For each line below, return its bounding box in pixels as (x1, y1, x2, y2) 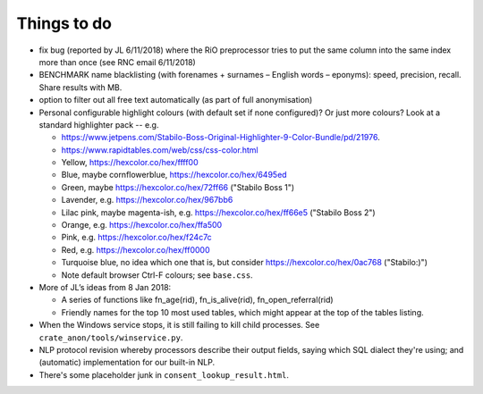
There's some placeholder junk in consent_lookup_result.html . (38, 369, 290, 380)
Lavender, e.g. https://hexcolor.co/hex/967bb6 (61, 195, 233, 205)
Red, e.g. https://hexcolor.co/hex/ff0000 (61, 244, 210, 255)
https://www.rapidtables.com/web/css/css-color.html (61, 144, 258, 155)
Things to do (16, 13, 112, 33)
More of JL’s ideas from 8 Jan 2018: (38, 281, 172, 292)
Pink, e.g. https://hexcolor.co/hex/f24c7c (61, 232, 212, 243)
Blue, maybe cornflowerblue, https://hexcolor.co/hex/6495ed (61, 170, 287, 180)
